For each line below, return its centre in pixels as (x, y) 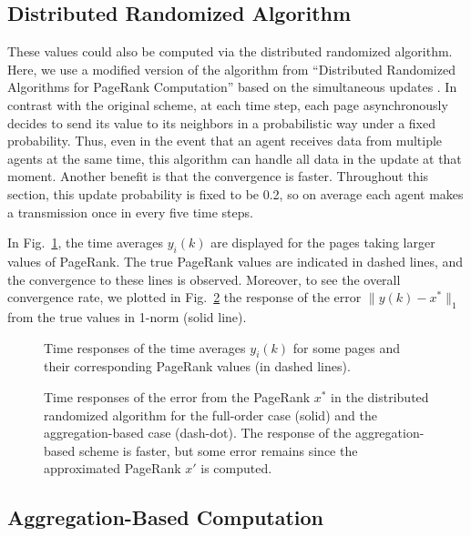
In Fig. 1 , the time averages (86, 243)
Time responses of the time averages (145, 347)
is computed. (236, 468)
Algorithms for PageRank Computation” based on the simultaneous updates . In (232, 87)
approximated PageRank (113, 468)
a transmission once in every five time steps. (130, 212)
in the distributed (380, 396)
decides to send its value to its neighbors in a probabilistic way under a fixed (221, 122)
